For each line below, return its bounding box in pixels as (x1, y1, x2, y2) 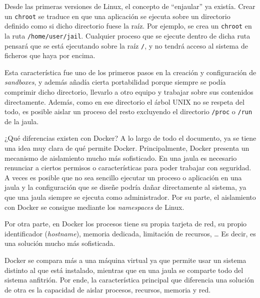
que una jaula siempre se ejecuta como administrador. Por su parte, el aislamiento (4, 192, 256, 202)
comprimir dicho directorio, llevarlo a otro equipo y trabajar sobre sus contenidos (4, 87, 253, 97)
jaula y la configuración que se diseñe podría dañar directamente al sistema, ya (4, 182, 246, 192)
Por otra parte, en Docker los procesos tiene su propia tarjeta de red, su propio (4, 218, 247, 229)
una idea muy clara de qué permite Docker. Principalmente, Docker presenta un (4, 143, 249, 153)
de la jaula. (4, 116, 39, 126)
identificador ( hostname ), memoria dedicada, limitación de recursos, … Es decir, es (4, 228, 256, 238)
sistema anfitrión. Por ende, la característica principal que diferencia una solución (4, 274, 254, 285)
